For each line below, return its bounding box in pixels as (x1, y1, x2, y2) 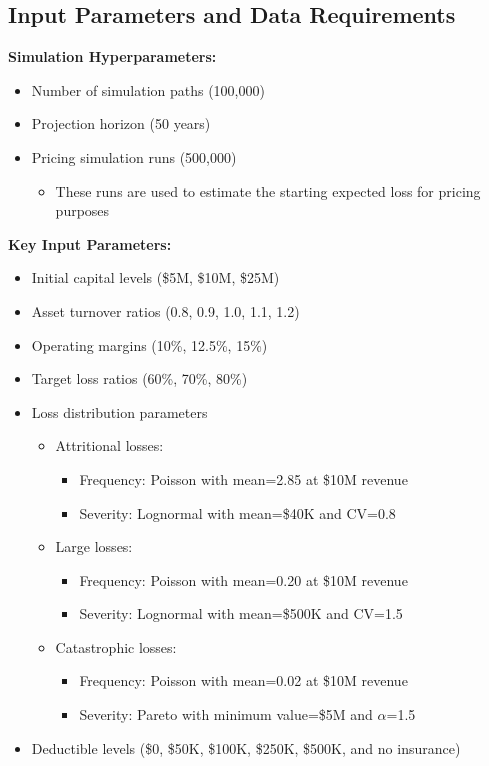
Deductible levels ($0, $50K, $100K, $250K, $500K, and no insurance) (31, 737, 461, 758)
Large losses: (55, 536, 133, 557)
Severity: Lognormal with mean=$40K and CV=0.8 (79, 502, 396, 523)
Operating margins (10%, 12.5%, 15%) (31, 334, 268, 355)
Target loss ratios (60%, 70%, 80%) (31, 368, 248, 389)
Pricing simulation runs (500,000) (31, 146, 237, 167)
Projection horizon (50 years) (31, 113, 211, 134)
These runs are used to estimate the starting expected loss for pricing (55, 180, 481, 201)
